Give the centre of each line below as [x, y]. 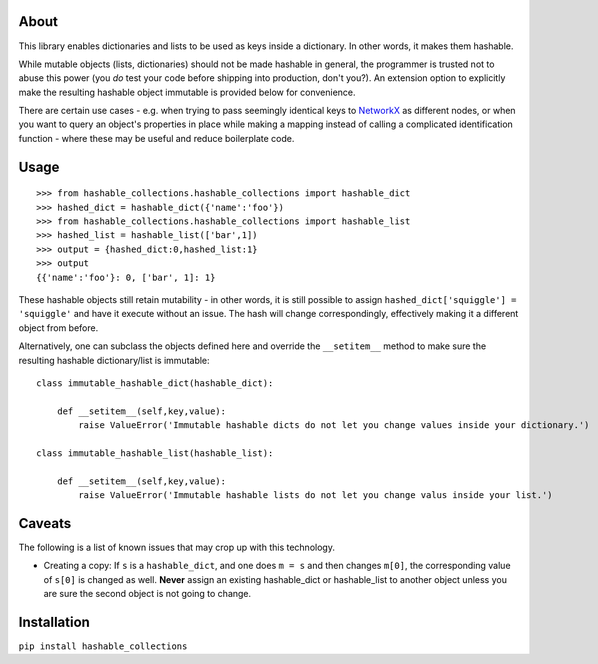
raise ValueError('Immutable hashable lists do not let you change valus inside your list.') [316, 495]
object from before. [58, 327]
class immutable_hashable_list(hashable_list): [155, 453]
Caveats [45, 523]
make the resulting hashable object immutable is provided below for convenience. [187, 92]
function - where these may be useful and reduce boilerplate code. [156, 138]
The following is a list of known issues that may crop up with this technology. [176, 547]
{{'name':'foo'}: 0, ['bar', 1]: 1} [126, 277]
